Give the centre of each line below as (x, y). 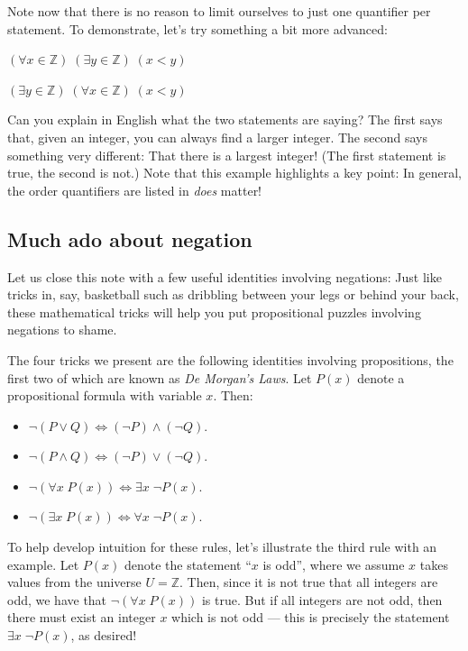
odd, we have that (57, 599)
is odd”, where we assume (334, 564)
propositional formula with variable (105, 395)
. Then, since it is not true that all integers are (309, 582)
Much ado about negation (130, 238)
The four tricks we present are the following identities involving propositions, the (230, 359)
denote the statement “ (188, 564)
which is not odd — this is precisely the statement (311, 617)
